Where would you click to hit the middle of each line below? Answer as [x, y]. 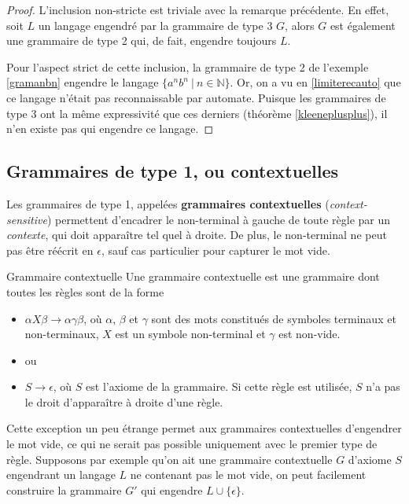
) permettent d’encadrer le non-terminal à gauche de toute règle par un [219, 219]
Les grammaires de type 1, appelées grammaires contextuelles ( [168, 203]
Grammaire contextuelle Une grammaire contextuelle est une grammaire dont [193, 276]
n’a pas [383, 386]
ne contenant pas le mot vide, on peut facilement [248, 475]
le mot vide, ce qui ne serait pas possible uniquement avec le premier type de [192, 444]
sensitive [27, 219]
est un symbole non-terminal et [190, 334]
